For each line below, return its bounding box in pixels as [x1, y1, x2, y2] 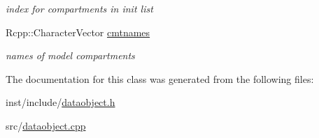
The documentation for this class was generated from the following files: [6, 71, 314, 86]
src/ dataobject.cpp [6, 118, 86, 132]
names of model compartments [6, 48, 135, 63]
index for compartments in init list [6, 1, 153, 15]
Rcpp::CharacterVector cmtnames [6, 24, 150, 39]
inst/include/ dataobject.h [6, 95, 115, 109]
